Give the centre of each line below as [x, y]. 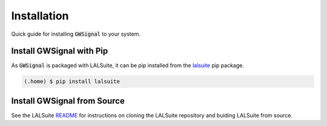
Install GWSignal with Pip [60, 51]
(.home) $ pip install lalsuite [72, 81]
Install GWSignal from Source [68, 101]
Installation [40, 16]
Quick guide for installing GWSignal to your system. [76, 34]
